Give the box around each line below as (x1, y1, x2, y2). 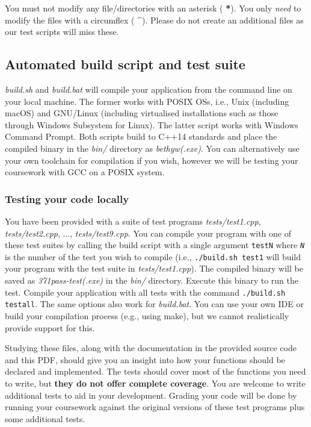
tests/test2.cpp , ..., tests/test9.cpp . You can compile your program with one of (5, 226, 292, 239)
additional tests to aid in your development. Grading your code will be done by (5, 388, 297, 401)
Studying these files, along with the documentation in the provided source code (5, 341, 297, 354)
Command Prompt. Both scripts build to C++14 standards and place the (5, 130, 277, 143)
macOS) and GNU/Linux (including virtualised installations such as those (5, 107, 279, 119)
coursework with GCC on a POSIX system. (5, 166, 165, 178)
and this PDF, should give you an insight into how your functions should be (5, 353, 285, 366)
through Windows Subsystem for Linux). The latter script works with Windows (5, 118, 298, 131)
